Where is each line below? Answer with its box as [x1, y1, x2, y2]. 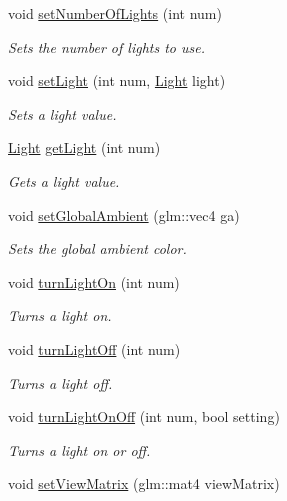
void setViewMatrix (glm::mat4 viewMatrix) [8, 473, 280, 494]
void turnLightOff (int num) [8, 338, 181, 359]
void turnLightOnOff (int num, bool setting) [8, 406, 280, 427]
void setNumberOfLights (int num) [8, 3, 222, 23]
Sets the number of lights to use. [8, 36, 205, 57]
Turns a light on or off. [8, 439, 151, 460]
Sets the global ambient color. [8, 238, 187, 259]
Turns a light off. [8, 372, 113, 393]
